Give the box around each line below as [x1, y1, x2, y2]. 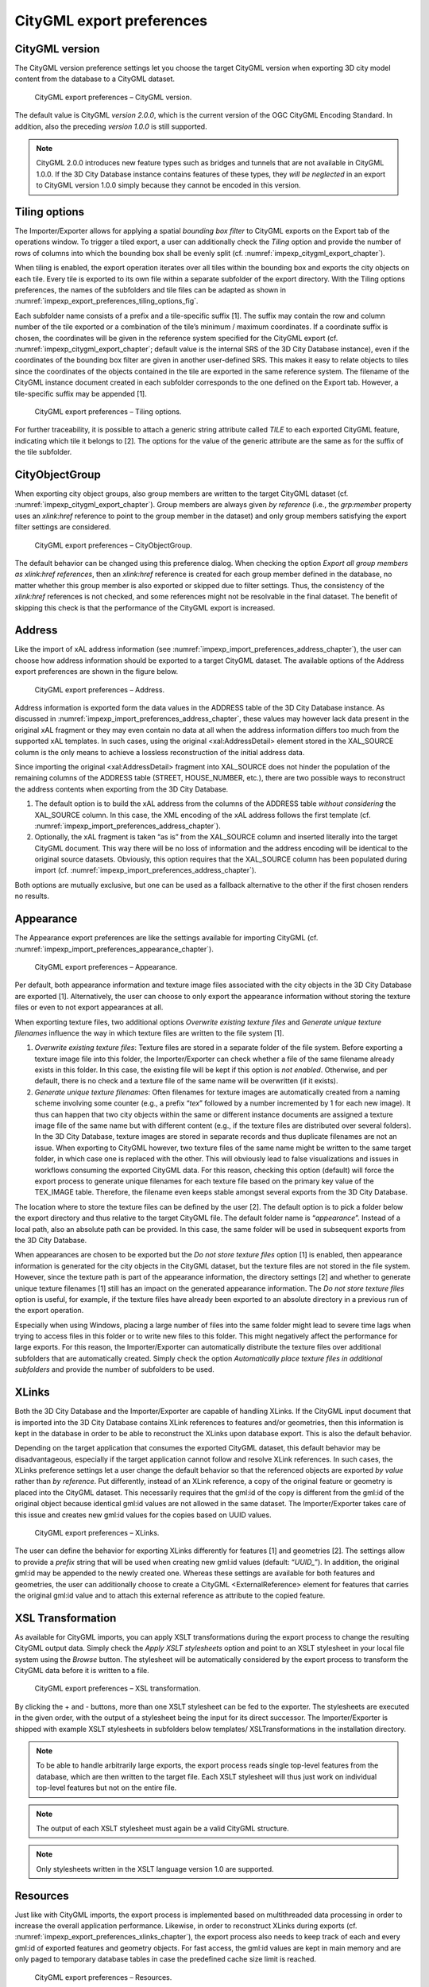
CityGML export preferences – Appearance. [34, 962, 178, 971]
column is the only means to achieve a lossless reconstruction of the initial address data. [14, 747, 305, 757]
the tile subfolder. [14, 447, 72, 457]
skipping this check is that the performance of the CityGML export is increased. [14, 602, 276, 612]
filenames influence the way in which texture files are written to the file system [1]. [14, 1028, 284, 1037]
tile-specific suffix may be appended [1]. [14, 389, 147, 398]
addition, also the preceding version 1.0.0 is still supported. [14, 122, 207, 131]
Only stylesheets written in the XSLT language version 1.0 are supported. [36, 1864, 274, 1873]
